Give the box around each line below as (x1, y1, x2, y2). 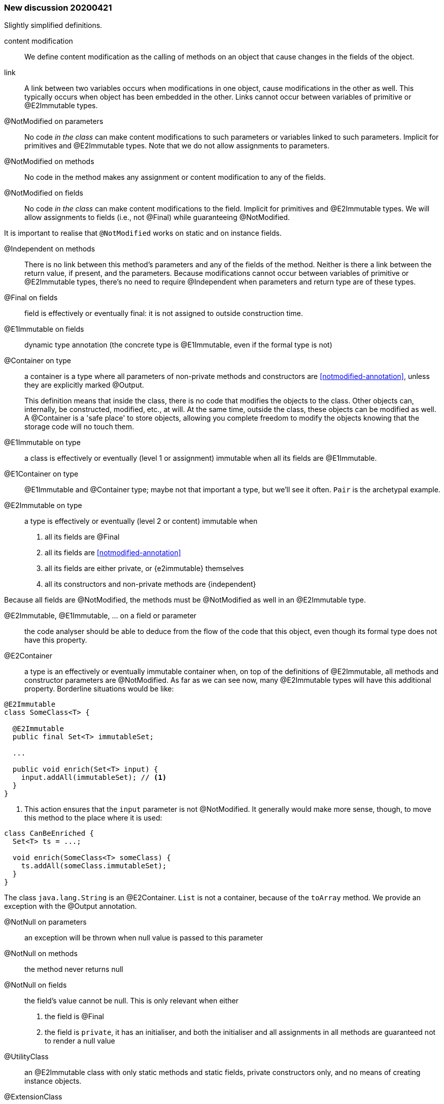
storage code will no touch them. (24, 422, 134, 431)
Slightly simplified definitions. (4, 21, 103, 30)
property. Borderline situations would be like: (24, 684, 174, 693)
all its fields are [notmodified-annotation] (45, 548, 181, 557)
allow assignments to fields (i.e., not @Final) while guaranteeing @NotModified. (24, 213, 290, 222)
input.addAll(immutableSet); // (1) (21, 773, 167, 782)
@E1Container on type (4, 469, 79, 479)
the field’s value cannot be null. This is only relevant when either (24, 996, 238, 1005)
